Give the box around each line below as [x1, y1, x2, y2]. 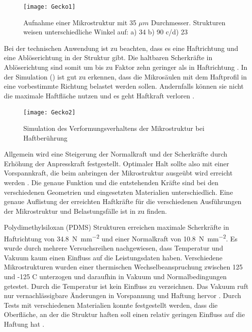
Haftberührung [23, 132, 67, 142]
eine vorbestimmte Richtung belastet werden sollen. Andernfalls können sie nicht [4, 81, 244, 91]
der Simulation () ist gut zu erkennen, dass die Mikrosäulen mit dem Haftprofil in [4, 71, 247, 81]
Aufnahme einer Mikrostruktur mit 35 [23, 17, 136, 27]
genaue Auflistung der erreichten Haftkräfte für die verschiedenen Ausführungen [4, 196, 242, 206]
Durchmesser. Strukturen [151, 17, 226, 27]
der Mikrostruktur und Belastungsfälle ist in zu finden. [4, 206, 167, 216]
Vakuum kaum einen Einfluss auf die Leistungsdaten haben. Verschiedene [4, 252, 223, 262]
